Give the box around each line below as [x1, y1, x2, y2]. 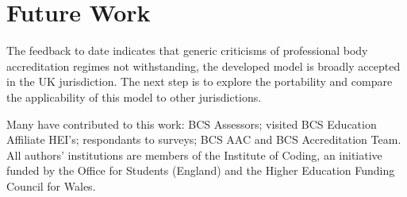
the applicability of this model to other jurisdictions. [6, 88, 262, 105]
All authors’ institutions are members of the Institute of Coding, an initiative [6, 146, 382, 163]
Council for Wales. [6, 177, 96, 194]
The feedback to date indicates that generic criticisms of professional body [6, 42, 368, 59]
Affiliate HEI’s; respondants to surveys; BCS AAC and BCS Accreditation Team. [6, 131, 401, 148]
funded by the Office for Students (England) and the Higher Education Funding [6, 162, 395, 179]
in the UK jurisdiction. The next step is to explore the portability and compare [6, 73, 393, 90]
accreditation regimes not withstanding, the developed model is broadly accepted [6, 57, 401, 74]
